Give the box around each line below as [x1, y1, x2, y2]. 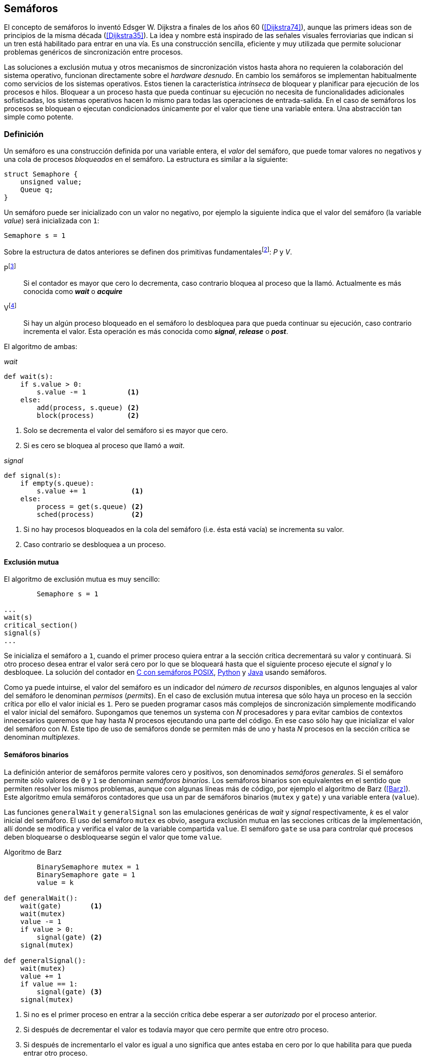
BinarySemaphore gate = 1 [37, 870, 135, 879]
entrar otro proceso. [23, 1048, 88, 1057]
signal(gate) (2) [37, 933, 103, 941]
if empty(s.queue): [20, 479, 94, 488]
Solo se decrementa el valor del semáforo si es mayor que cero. [23, 426, 228, 435]
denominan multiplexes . [4, 733, 80, 742]
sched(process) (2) [37, 511, 144, 519]
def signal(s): [4, 472, 62, 480]
